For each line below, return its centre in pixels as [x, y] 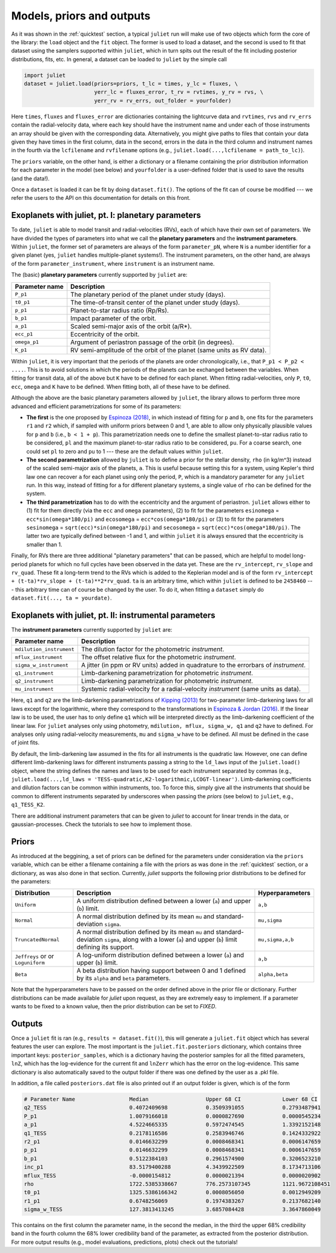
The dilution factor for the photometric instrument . [152, 649]
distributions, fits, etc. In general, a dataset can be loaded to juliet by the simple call [119, 59]
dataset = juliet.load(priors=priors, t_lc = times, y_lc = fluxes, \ [131, 84]
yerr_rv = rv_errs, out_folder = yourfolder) [163, 101]
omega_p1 [27, 342]
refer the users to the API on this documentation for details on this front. [101, 198]
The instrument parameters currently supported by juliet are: [92, 630]
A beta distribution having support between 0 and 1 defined [161, 971]
